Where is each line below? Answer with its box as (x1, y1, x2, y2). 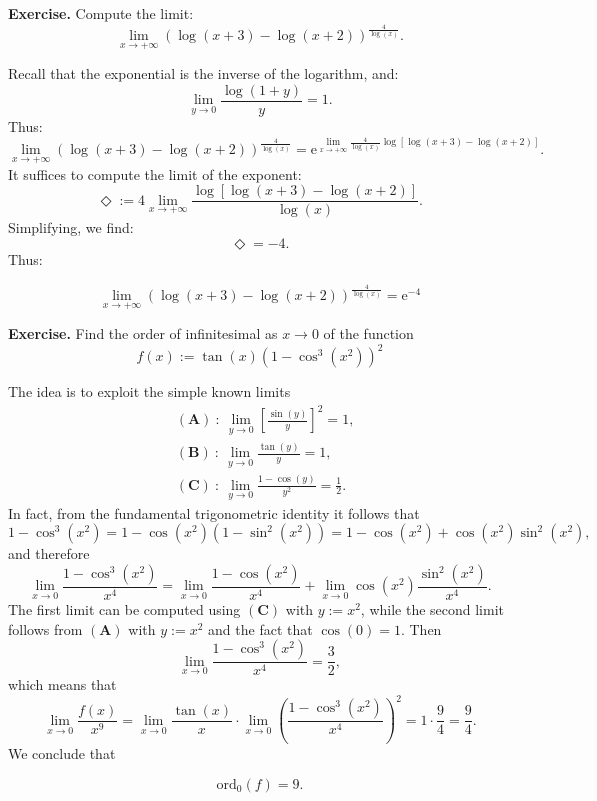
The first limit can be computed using (8, 599, 241, 620)
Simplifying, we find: (8, 217, 134, 238)
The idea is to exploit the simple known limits (8, 381, 291, 402)
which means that (8, 674, 117, 695)
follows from (8, 618, 83, 639)
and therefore (8, 543, 90, 564)
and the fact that (208, 618, 313, 639)
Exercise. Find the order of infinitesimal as (8, 323, 278, 344)
